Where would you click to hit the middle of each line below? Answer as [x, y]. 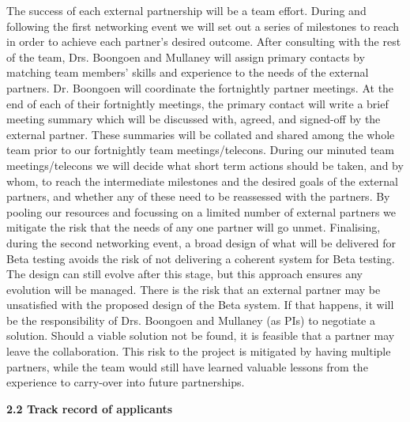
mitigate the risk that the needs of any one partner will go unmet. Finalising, [194, 227]
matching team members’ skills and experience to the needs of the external [188, 72]
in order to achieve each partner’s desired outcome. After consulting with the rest [204, 41]
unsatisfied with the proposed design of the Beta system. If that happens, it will [200, 305]
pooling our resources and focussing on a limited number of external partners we [201, 211]
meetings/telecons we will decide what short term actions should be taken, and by [205, 165]
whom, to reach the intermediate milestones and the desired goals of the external [202, 181]
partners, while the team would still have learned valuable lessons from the [187, 366]
